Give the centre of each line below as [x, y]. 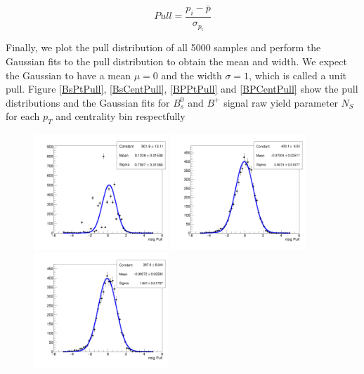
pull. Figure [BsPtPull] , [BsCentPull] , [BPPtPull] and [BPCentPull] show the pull [182, 89]
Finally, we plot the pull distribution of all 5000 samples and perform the [163, 47]
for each [23, 116]
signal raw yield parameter [281, 102]
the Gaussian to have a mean [68, 75]
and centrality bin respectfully [121, 116]
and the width [191, 75]
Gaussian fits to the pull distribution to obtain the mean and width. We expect [176, 61]
